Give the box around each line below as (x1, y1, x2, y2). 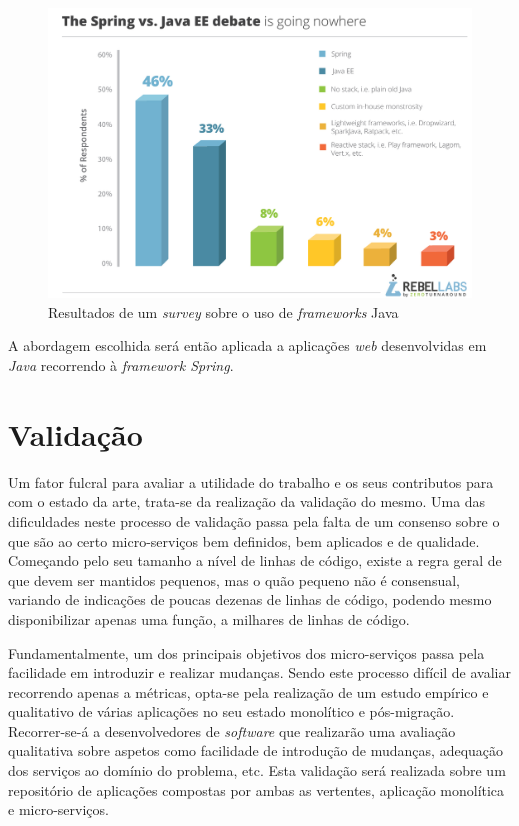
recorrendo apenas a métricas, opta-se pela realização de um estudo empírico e (8, 681, 489, 702)
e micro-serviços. (8, 799, 109, 820)
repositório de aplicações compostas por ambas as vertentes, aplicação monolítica (8, 779, 505, 800)
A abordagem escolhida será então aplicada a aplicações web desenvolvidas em (8, 335, 487, 356)
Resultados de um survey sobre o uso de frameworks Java (48, 301, 399, 322)
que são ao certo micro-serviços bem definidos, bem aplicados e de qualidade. (8, 530, 480, 551)
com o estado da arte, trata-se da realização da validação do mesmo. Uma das (8, 491, 486, 512)
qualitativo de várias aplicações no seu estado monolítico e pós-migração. (8, 701, 455, 722)
